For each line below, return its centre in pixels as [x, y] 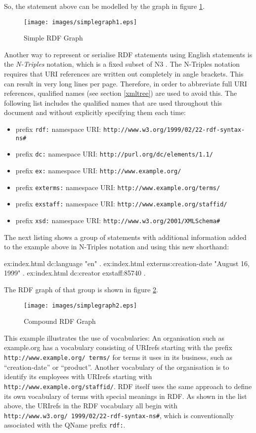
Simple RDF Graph [53, 38]
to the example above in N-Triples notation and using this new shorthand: [117, 247]
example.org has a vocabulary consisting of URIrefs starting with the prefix [118, 347]
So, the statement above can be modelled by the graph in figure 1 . [104, 6]
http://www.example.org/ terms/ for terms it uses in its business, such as [118, 357]
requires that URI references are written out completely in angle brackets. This [124, 74]
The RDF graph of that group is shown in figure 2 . [81, 289]
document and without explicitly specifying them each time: [95, 112]
